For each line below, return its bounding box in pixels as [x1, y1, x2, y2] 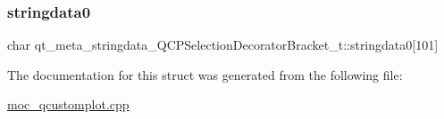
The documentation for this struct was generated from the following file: [7, 65, 403, 83]
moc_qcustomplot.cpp [7, 95, 130, 114]
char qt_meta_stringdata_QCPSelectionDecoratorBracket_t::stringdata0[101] [7, 36, 439, 54]
